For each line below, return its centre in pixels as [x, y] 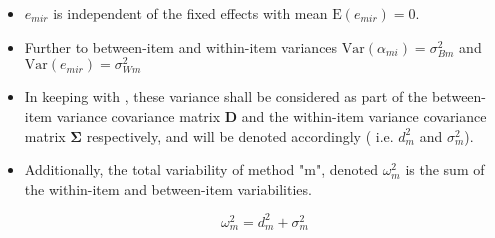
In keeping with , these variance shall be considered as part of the [226, 96]
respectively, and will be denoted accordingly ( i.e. [240, 135]
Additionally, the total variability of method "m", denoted [201, 169]
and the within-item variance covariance [364, 116]
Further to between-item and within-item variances [181, 46]
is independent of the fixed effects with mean [190, 13]
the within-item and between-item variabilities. [168, 188]
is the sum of [445, 169]
